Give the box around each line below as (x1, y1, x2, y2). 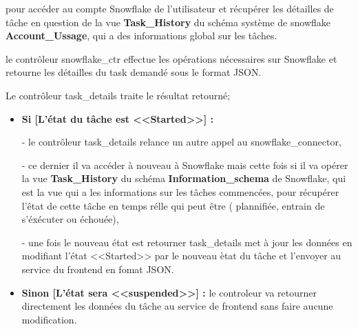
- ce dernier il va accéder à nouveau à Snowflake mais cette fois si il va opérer (21, 157, 348, 172)
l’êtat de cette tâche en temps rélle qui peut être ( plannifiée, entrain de (21, 198, 325, 212)
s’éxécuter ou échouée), (21, 212, 119, 226)
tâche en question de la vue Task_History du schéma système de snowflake (6, 14, 330, 29)
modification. (21, 312, 77, 326)
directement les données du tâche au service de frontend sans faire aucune (21, 299, 333, 313)
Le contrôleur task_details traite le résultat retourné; (6, 88, 231, 102)
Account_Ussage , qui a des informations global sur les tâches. (6, 28, 277, 43)
